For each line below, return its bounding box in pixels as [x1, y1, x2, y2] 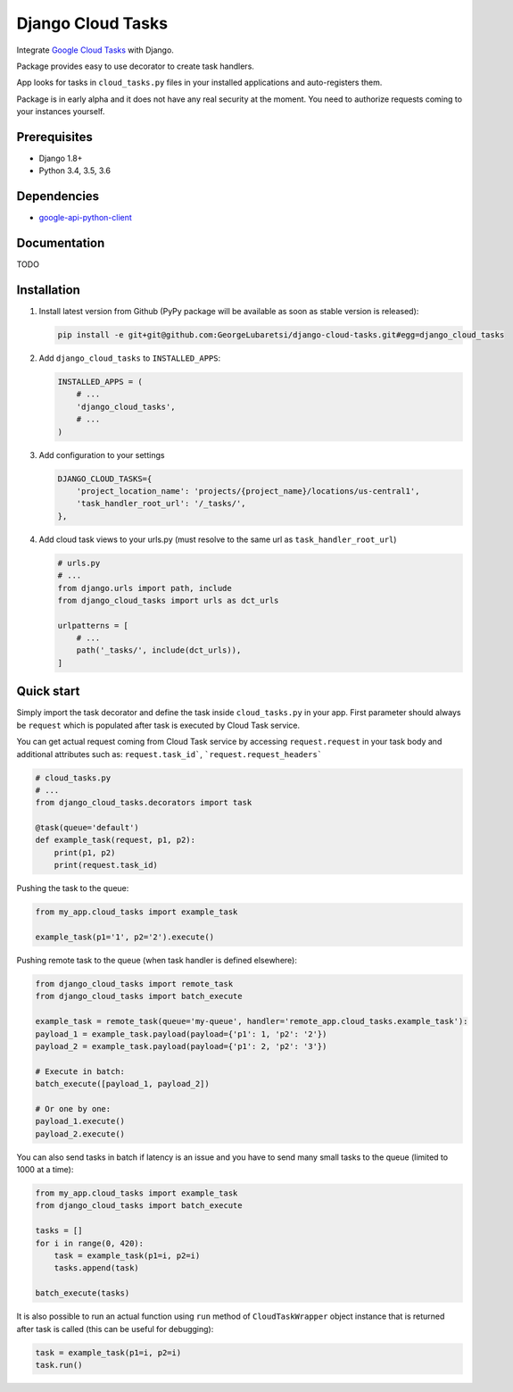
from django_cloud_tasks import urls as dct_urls [57, 595, 279, 605]
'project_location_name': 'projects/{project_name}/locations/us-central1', [76, 487, 420, 496]
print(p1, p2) [54, 847, 116, 857]
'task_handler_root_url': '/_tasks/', [76, 498, 246, 509]
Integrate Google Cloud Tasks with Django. [16, 45, 174, 55]
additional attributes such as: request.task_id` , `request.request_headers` [16, 748, 323, 759]
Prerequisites [16, 129, 93, 145]
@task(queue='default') [35, 822, 140, 833]
